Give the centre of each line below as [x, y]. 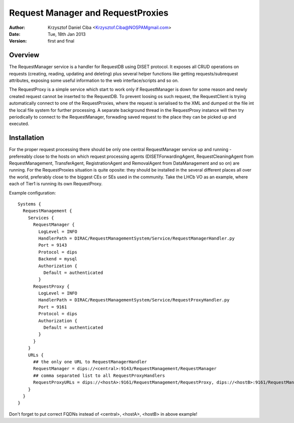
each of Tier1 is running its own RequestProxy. [56, 184]
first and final [61, 41]
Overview [24, 55]
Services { [41, 218]
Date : [15, 34]
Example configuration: [33, 193]
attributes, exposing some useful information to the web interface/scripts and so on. [94, 80]
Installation [26, 138]
